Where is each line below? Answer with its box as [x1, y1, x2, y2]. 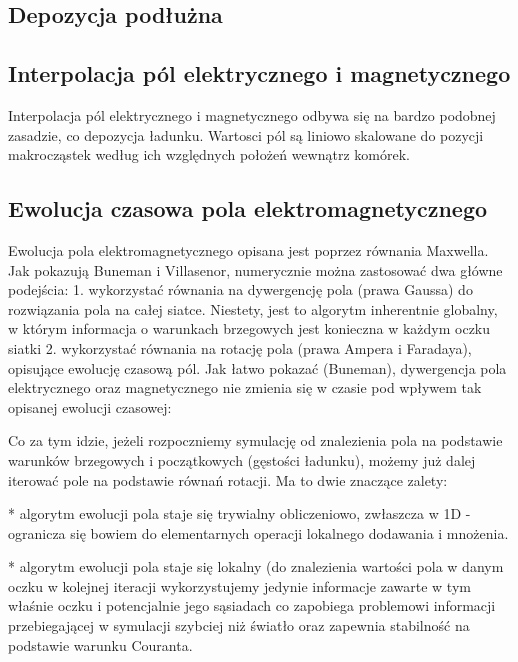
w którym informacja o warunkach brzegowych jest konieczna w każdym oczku [8, 318, 491, 339]
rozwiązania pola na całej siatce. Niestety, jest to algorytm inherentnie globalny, [8, 298, 498, 319]
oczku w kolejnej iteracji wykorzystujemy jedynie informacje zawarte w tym [8, 575, 471, 596]
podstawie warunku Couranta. [8, 634, 193, 655]
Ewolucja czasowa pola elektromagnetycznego [8, 193, 488, 224]
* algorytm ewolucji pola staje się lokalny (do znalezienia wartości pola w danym [8, 556, 504, 577]
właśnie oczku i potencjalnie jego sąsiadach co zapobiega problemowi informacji [8, 595, 496, 616]
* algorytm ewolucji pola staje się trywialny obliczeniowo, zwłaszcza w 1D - [8, 503, 471, 524]
